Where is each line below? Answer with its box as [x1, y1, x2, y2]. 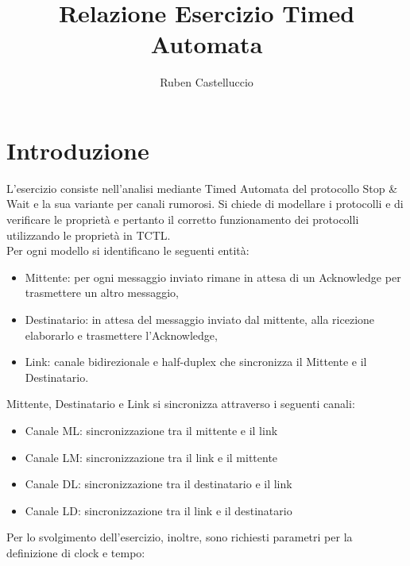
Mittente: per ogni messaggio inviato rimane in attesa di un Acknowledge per [25, 268, 401, 285]
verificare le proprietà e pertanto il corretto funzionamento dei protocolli [6, 211, 359, 228]
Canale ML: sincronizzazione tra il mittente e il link [25, 422, 278, 438]
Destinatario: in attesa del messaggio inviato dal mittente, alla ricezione [25, 311, 375, 327]
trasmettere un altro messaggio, [25, 284, 180, 301]
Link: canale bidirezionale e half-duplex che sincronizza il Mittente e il [25, 353, 367, 370]
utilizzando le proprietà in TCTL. [6, 226, 171, 243]
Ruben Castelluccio [160, 74, 253, 90]
